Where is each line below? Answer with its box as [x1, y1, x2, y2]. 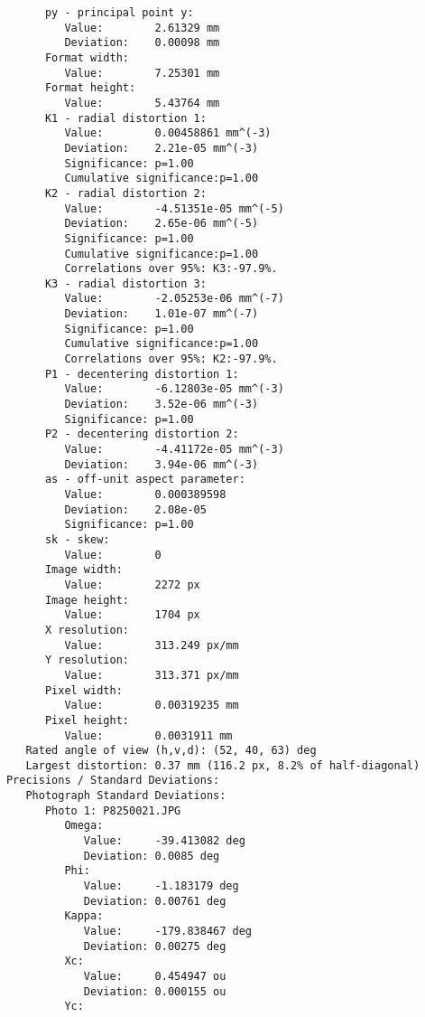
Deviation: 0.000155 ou [83, 984, 226, 998]
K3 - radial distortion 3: [44, 277, 207, 290]
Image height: [44, 593, 129, 607]
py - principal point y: [44, 6, 194, 19]
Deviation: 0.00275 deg [83, 939, 226, 953]
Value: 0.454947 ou [83, 970, 226, 983]
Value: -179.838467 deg [83, 925, 252, 938]
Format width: [44, 51, 129, 64]
